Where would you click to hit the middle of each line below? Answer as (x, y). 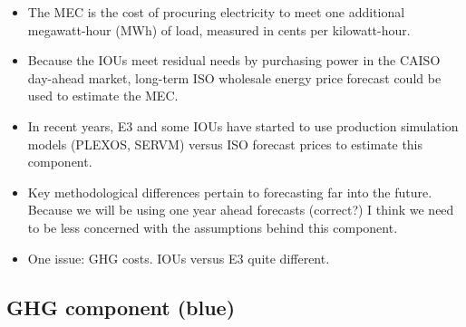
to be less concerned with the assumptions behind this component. (213, 227)
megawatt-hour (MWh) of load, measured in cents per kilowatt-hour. (219, 29)
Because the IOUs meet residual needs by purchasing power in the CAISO (234, 60)
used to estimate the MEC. (103, 96)
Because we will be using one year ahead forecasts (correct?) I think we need (241, 210)
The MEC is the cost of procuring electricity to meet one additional (216, 12)
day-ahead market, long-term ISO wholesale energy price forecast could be (234, 77)
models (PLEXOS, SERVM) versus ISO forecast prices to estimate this (225, 144)
